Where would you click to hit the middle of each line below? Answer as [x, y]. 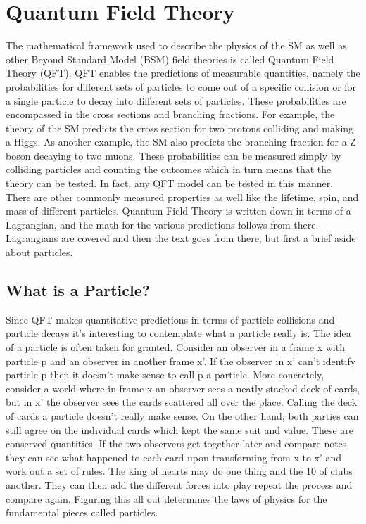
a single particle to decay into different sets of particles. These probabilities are [176, 100]
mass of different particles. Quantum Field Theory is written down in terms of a [178, 211]
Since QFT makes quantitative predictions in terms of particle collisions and [170, 319]
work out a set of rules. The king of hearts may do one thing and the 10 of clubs [179, 471]
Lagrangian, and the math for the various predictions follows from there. [162, 224]
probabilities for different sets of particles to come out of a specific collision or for [181, 86]
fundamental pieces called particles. [82, 512]
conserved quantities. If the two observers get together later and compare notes [176, 443]
